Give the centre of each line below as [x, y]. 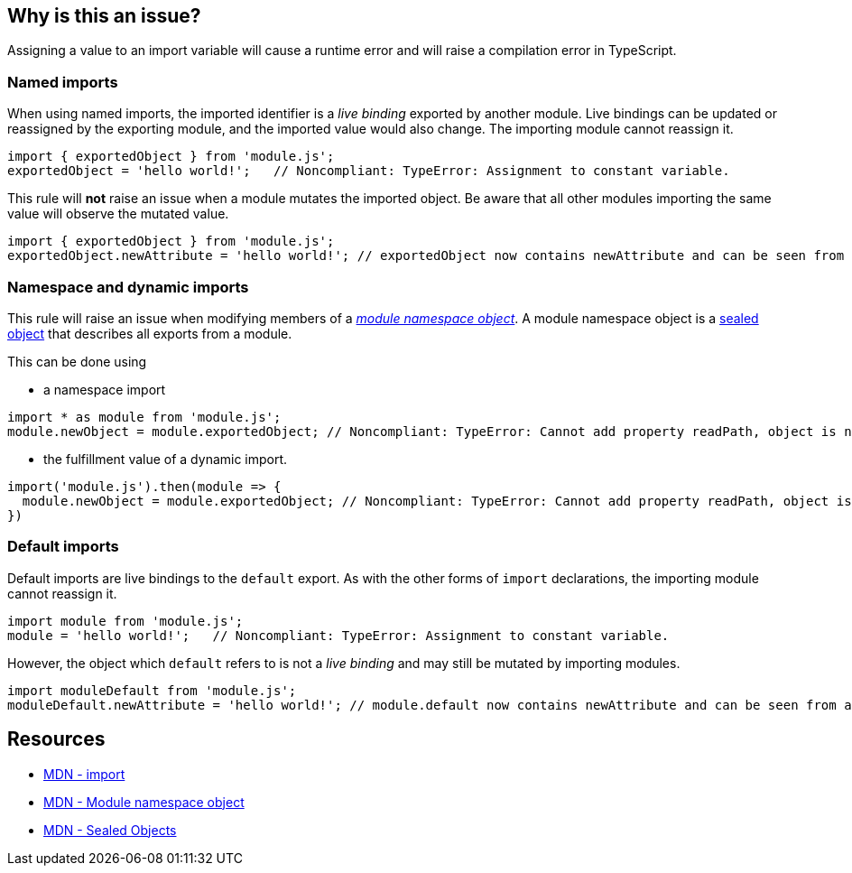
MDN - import [84, 774]
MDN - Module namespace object [144, 802]
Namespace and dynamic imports [128, 287]
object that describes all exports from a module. [150, 333]
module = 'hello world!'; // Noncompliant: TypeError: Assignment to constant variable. [338, 635]
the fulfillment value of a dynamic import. [166, 459]
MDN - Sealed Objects [110, 830]
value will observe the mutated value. [118, 214]
